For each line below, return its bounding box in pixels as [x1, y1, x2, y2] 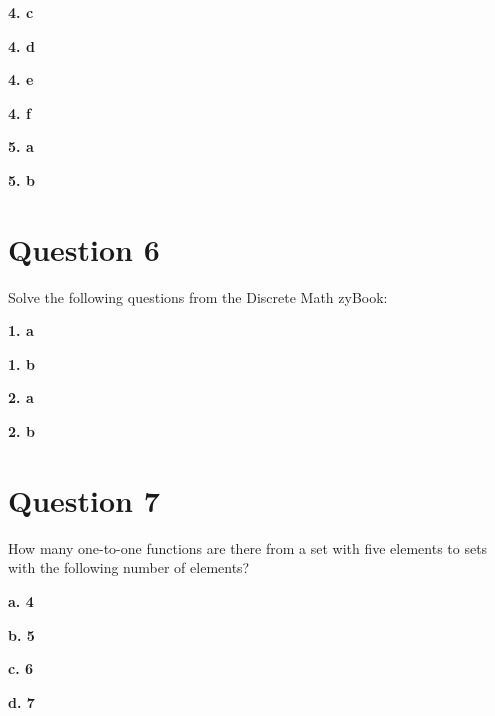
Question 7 [8, 479, 160, 520]
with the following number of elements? [8, 557, 250, 578]
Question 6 [8, 228, 160, 269]
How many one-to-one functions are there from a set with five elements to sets [8, 537, 488, 558]
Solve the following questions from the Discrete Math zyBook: [8, 286, 388, 307]
